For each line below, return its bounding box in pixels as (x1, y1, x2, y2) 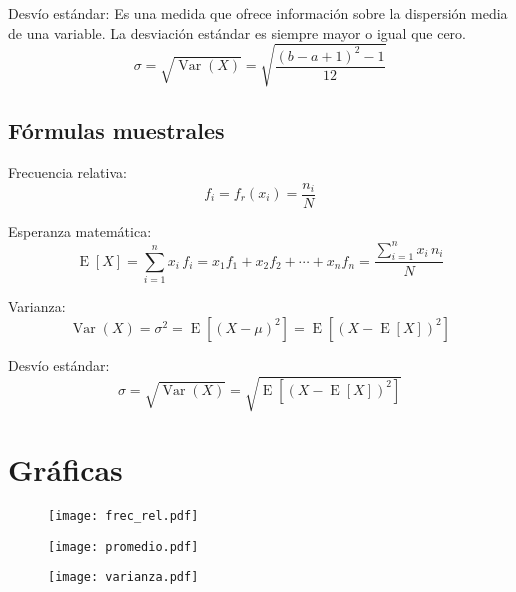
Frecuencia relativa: (8, 161, 127, 182)
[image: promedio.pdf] (48, 539, 199, 554)
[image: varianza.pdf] (48, 570, 199, 585)
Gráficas (8, 449, 123, 490)
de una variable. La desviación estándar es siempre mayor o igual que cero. (8, 22, 466, 43)
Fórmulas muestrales (8, 115, 225, 146)
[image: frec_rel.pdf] (48, 509, 199, 524)
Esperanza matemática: (8, 220, 152, 241)
